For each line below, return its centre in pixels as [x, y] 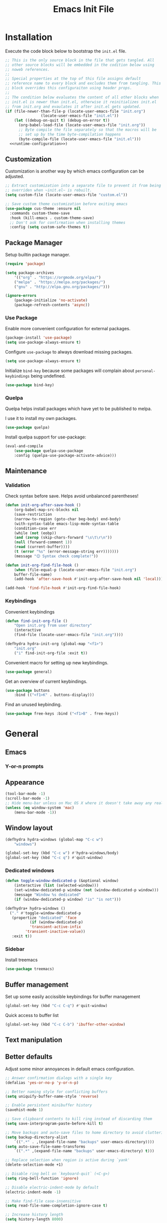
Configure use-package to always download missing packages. [69, 352]
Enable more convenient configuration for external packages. [68, 329]
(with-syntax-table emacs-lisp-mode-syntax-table [67, 524]
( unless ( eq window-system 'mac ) [40, 808]
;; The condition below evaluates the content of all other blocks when [82, 97]
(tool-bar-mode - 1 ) [25, 794]
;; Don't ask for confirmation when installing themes [68, 222]
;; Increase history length [34, 1215]
